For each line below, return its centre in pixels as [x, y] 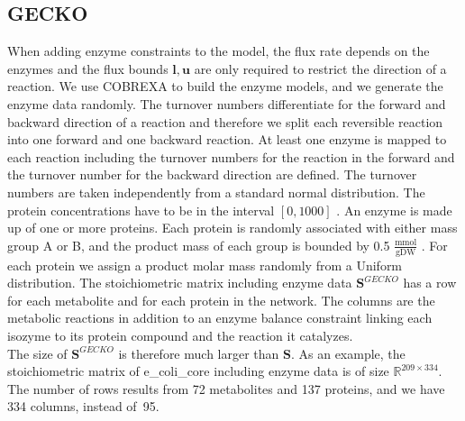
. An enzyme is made [394, 210]
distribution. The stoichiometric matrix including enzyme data [180, 283]
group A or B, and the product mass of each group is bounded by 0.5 [199, 245]
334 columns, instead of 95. [83, 406]
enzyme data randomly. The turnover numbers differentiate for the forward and [227, 103]
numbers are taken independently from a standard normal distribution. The [216, 192]
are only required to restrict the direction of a [320, 68]
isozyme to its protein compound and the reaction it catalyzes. [180, 335]
